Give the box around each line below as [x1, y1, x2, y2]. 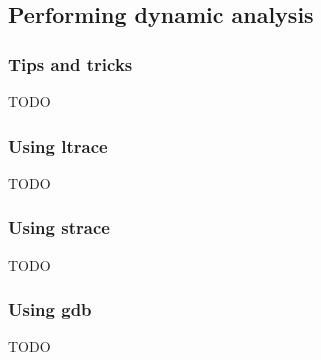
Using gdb [8, 297, 92, 322]
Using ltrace [8, 133, 108, 158]
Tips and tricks [8, 51, 133, 76]
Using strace [8, 215, 110, 240]
